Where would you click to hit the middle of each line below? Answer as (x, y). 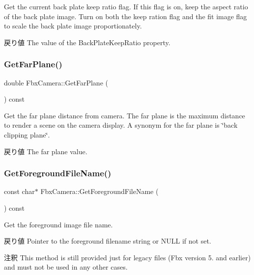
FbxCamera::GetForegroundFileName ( (99, 191)
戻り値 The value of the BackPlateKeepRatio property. (87, 42)
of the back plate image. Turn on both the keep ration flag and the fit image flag (126, 16)
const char (19, 191)
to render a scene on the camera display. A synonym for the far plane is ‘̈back (121, 125)
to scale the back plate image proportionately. (73, 26)
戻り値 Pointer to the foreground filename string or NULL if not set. (108, 241)
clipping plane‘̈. (27, 134)
